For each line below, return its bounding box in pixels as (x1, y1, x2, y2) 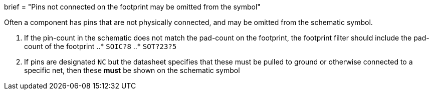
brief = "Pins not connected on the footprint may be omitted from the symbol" (4, 2, 261, 11)
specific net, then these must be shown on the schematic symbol (24, 66, 240, 74)
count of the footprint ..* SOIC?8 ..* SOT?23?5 (24, 42, 177, 50)
